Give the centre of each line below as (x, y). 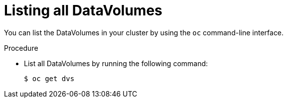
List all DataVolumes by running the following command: (116, 63)
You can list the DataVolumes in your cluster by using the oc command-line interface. (144, 32)
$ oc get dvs (49, 78)
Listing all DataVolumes (83, 10)
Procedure (21, 48)
